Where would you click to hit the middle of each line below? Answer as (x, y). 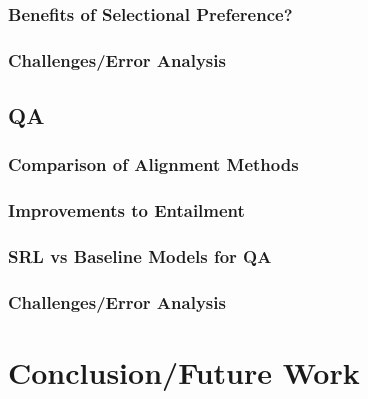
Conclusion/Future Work (184, 372)
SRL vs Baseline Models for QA (140, 256)
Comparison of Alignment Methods (153, 164)
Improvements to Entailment (126, 210)
